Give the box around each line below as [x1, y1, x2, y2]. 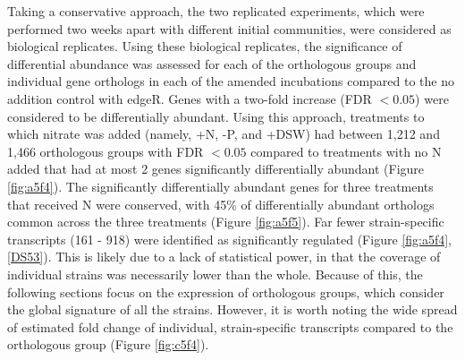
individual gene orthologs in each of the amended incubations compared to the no [7, 72, 454, 90]
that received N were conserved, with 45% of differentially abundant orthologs [7, 194, 435, 213]
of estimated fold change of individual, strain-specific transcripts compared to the [7, 317, 453, 336]
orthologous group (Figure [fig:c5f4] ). [7, 335, 209, 354]
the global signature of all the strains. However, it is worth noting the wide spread [7, 300, 458, 319]
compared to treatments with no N [250, 141, 442, 160]
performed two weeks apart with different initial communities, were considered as [7, 19, 452, 38]
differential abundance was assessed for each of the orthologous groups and [7, 54, 417, 73]
